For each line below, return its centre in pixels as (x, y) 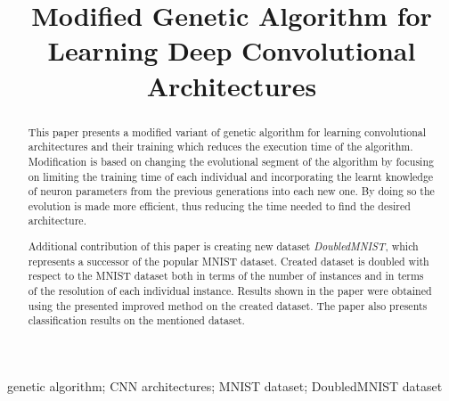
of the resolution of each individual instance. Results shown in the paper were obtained (230, 291)
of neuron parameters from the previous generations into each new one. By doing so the (231, 191)
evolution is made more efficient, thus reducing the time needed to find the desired (219, 205)
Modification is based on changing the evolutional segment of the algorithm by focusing (231, 161)
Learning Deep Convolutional (232, 50)
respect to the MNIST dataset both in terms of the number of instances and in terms (226, 276)
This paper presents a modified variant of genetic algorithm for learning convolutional (227, 131)
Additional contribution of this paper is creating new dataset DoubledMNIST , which (223, 246)
